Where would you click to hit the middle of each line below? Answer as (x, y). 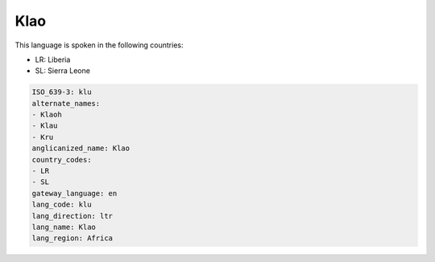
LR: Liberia (53, 59)
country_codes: (62, 160)
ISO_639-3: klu (62, 92)
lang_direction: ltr (72, 216)
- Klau (45, 126)
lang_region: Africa (72, 238)
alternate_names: (66, 103)
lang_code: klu (62, 205)
